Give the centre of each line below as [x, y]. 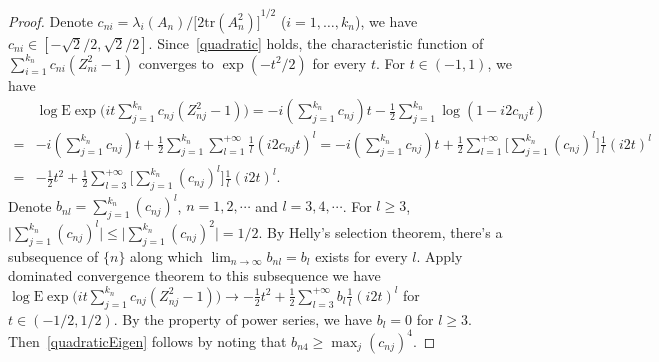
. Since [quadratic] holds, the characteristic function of [316, 42]
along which [166, 255]
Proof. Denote [50, 20]
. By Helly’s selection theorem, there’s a [380, 231]
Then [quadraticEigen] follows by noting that [147, 340]
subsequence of [53, 255]
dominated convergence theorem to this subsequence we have [194, 275]
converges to [176, 62]
